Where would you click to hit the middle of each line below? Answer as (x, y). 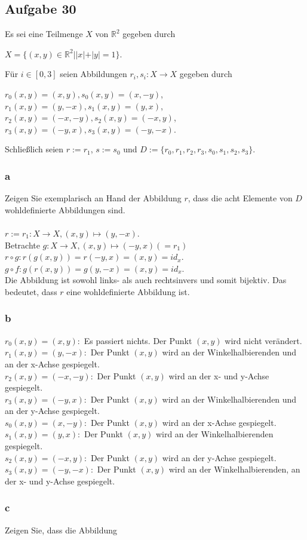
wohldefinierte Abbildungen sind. (65, 209)
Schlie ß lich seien (34, 149)
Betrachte (22, 245)
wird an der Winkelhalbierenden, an (234, 469)
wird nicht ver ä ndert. (263, 340)
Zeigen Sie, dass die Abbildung (61, 530)
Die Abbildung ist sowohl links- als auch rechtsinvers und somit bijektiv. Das (146, 280)
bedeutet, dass (31, 291)
